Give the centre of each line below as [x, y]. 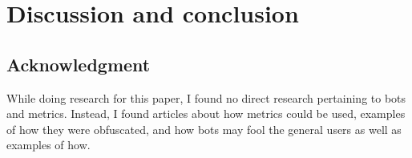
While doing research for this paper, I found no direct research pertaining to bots [206, 97]
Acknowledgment [79, 64]
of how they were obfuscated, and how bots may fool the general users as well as [204, 129]
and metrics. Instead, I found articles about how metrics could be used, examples [206, 113]
